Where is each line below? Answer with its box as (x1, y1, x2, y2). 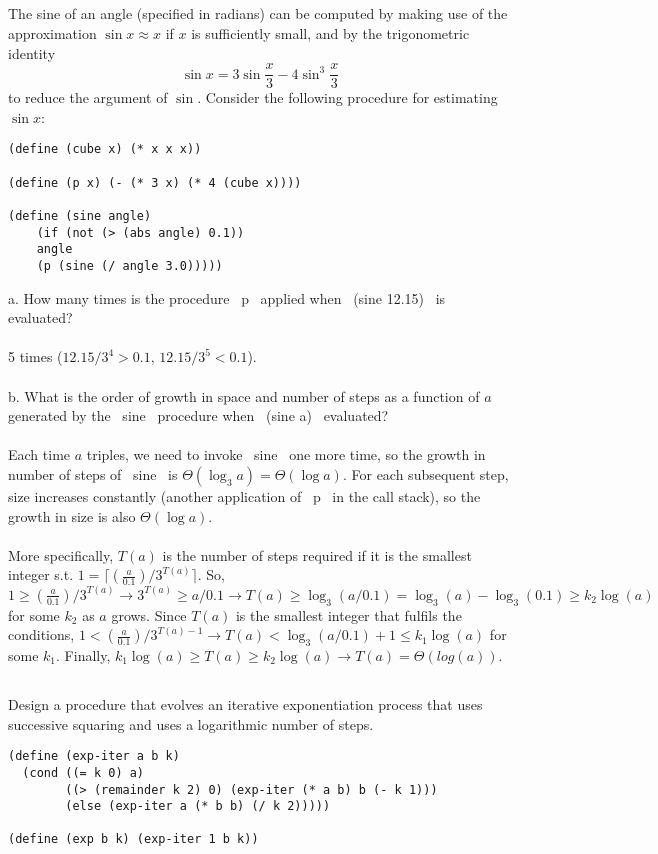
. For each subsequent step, (342, 464, 509, 485)
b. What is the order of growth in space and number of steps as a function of (8, 385, 480, 406)
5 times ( (8, 346, 63, 367)
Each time (8, 444, 71, 465)
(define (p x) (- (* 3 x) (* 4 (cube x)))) (8, 175, 302, 190)
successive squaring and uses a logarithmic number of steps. (8, 713, 374, 734)
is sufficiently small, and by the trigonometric (191, 22, 470, 43)
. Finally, (56, 645, 111, 666)
